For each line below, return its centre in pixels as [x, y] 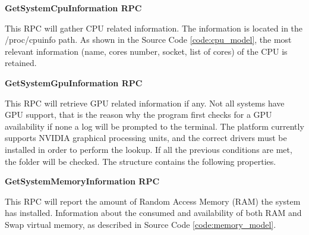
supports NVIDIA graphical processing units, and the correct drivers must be [146, 138]
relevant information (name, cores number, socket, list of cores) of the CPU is [146, 51]
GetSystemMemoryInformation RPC [82, 181]
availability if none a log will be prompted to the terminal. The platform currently [154, 126]
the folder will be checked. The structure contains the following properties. [141, 161]
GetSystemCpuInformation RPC [73, 8]
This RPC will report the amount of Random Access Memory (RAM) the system [153, 201]
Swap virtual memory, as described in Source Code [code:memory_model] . [141, 224]
